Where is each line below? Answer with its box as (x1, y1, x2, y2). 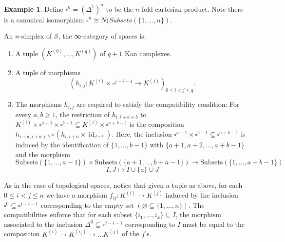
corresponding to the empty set (40, 200, 134, 210)
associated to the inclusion (4, 219, 83, 229)
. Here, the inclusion (112, 129, 172, 139)
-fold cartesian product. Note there (139, 3, 244, 14)
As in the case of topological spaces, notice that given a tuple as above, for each (4, 180, 243, 190)
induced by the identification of (15, 140, 109, 150)
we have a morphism (46, 190, 107, 200)
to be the (106, 3, 133, 14)
